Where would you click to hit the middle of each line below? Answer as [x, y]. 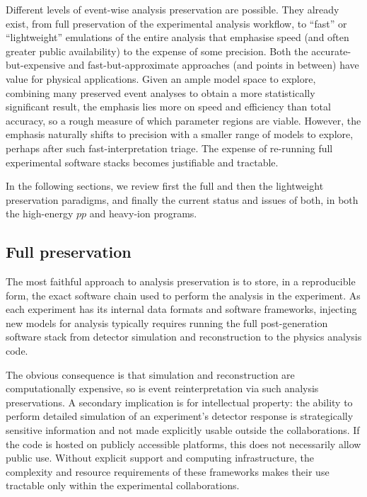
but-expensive [36, 65]
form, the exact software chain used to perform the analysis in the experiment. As [183, 295]
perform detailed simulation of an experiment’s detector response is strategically [180, 416]
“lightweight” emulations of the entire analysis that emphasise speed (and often [177, 37]
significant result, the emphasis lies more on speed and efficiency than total [168, 107]
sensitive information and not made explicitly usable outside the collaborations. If [183, 430]
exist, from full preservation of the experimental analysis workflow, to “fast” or [176, 23]
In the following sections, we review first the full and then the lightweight [165, 186]
